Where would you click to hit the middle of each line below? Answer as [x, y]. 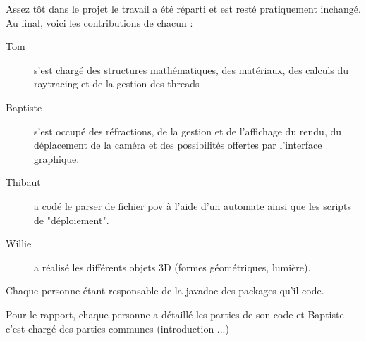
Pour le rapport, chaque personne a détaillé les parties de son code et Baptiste [175, 314]
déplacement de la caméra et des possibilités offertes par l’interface [178, 145]
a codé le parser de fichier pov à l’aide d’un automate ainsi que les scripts [193, 205]
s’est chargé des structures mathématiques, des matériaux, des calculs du [191, 69]
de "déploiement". [72, 219]
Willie [19, 243]
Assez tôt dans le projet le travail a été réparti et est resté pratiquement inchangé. [183, 8]
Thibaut [23, 182]
